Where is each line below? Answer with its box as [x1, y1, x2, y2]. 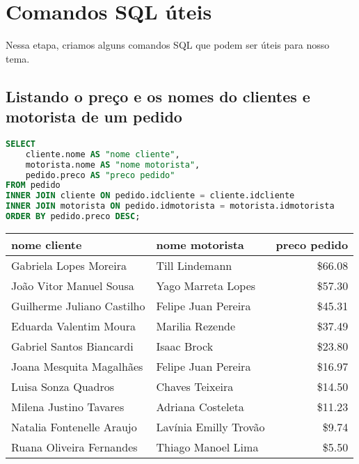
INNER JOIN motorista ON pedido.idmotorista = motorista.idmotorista [6, 201, 335, 211]
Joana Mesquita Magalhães [11, 358, 143, 374]
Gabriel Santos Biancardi [11, 337, 134, 354]
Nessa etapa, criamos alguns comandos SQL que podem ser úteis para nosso [6, 38, 330, 52]
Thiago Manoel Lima [156, 438, 259, 455]
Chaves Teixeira [156, 378, 234, 394]
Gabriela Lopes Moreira [11, 257, 127, 273]
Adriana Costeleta [156, 398, 244, 415]
